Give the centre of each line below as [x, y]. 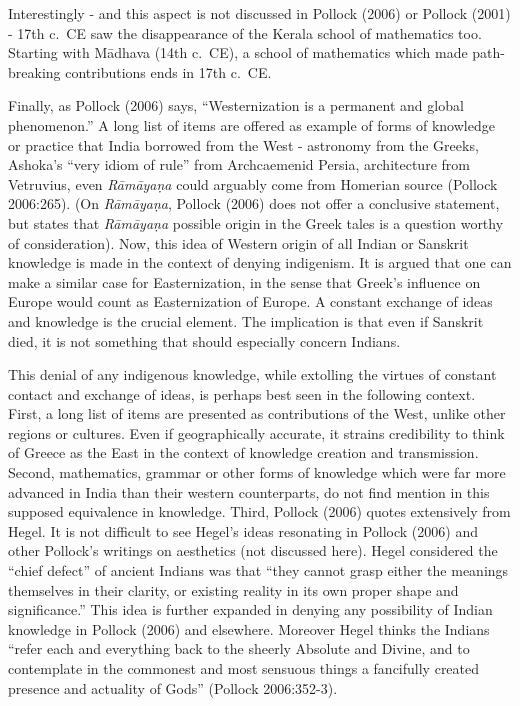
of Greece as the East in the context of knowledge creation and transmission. [243, 452]
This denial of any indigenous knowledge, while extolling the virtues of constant [252, 374]
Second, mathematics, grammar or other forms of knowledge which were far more [257, 472]
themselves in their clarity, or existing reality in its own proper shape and [233, 589]
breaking [34, 71]
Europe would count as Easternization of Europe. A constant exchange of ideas [250, 301]
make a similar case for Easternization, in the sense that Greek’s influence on [244, 281]
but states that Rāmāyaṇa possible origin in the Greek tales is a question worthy [256, 222]
